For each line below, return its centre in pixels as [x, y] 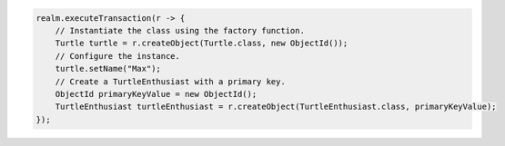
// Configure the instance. [118, 56]
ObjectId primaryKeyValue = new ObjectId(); [156, 94]
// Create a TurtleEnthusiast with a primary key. [170, 81]
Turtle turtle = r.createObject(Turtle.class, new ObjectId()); [202, 44]
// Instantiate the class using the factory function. [180, 30]
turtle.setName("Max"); [108, 69]
